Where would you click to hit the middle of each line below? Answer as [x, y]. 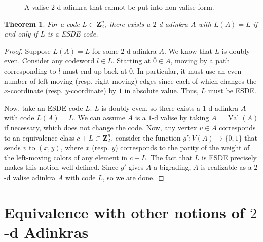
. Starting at [131, 61]
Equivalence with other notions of [124, 212]
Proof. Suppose [27, 50]
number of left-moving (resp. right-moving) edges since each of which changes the [130, 80]
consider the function [148, 137]
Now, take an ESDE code [44, 107]
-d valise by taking [180, 117]
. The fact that [169, 157]
